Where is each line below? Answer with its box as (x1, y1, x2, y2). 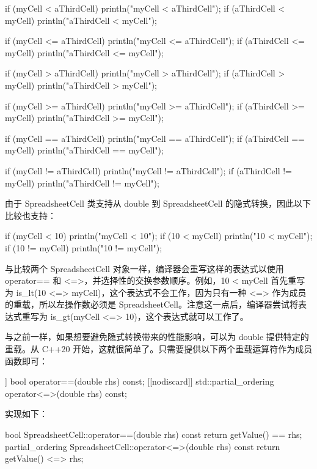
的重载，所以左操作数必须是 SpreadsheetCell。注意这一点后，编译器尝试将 (5, 298, 299, 311)
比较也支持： (5, 209, 56, 221)
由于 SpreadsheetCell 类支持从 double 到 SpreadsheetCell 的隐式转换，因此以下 (5, 197, 312, 210)
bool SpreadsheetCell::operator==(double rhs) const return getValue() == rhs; (5, 428, 302, 441)
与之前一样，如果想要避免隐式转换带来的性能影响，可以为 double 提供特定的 (5, 330, 309, 343)
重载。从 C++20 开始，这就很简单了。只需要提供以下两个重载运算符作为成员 (5, 342, 313, 355)
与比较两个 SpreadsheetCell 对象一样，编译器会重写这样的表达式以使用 (5, 262, 284, 275)
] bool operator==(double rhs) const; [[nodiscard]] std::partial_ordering (5, 375, 274, 388)
